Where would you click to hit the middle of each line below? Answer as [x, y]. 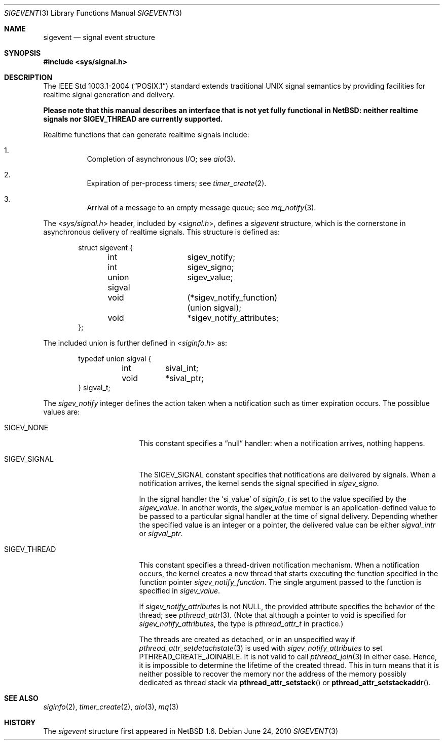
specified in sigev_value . [180, 591]
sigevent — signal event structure [99, 37]
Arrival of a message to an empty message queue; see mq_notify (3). [201, 208]
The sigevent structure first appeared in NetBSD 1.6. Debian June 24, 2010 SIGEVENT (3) [191, 731]
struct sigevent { [105, 248]
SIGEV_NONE [26, 427]
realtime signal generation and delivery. [109, 95]
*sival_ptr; [185, 378]
